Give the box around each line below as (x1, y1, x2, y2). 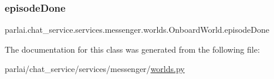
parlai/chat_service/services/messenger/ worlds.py (5, 63, 185, 75)
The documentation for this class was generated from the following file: (5, 43, 260, 55)
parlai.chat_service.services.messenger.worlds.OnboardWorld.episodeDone (5, 23, 269, 36)
